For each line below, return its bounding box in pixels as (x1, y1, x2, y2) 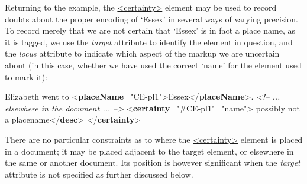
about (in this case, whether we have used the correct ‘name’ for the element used (5, 58, 302, 71)
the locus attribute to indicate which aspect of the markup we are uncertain (5, 47, 280, 60)
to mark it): (5, 70, 47, 83)
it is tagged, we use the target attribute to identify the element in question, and (5, 35, 293, 48)
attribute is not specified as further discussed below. (5, 167, 193, 180)
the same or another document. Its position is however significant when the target (5, 156, 300, 169)
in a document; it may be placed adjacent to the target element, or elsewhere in (5, 144, 294, 157)
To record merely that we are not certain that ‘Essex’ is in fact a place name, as (5, 24, 296, 37)
